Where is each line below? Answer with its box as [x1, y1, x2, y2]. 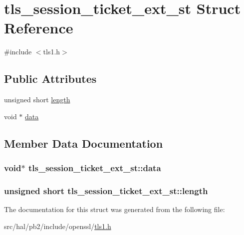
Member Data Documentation [4, 135, 163, 151]
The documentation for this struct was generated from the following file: [4, 204, 225, 215]
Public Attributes [4, 71, 97, 86]
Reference [4, 17, 73, 38]
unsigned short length [4, 94, 70, 105]
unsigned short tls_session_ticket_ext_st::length [4, 184, 208, 197]
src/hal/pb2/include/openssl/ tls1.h [4, 221, 111, 231]
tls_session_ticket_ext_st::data [28, 162, 161, 174]
